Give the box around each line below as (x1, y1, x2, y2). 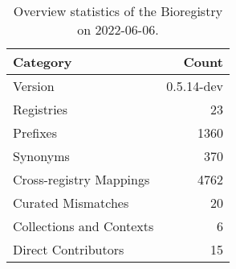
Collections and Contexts (13, 217, 154, 235)
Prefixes (13, 123, 58, 142)
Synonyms (13, 147, 70, 165)
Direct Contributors (13, 240, 124, 259)
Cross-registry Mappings (13, 170, 150, 188)
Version (13, 77, 55, 95)
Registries (13, 100, 67, 118)
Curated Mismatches (13, 193, 129, 212)
